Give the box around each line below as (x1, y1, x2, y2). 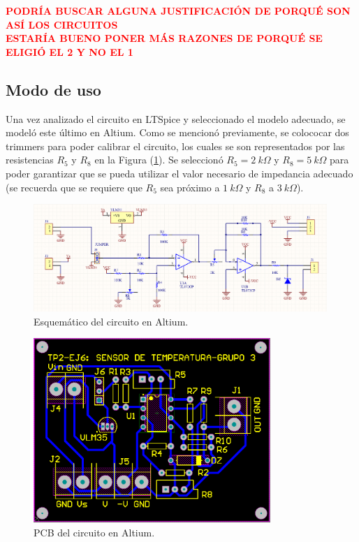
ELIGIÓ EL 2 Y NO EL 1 (6, 44, 133, 59)
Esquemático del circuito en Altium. (34, 314, 189, 328)
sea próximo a (160, 180, 220, 194)
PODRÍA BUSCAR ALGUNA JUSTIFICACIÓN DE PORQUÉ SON (6, 3, 351, 17)
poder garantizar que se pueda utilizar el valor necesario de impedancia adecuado (6, 166, 353, 180)
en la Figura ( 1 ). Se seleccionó (94, 152, 224, 167)
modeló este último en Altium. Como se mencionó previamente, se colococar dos (6, 125, 349, 140)
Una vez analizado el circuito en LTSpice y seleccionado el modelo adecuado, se (6, 111, 346, 126)
